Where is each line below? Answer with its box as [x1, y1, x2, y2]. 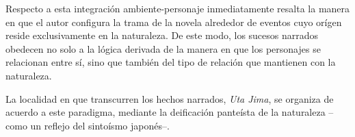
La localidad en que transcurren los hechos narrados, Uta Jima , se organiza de [5, 91, 334, 105]
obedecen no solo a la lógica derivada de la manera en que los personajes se [5, 41, 321, 55]
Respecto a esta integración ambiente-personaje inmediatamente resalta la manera [5, 1, 350, 15]
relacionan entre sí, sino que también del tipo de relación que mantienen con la [5, 55, 336, 69]
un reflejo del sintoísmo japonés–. [30, 118, 170, 132]
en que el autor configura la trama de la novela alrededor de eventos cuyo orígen [5, 14, 342, 29]
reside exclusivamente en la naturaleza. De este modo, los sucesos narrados [5, 28, 319, 42]
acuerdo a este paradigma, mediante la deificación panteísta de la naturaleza [5, 105, 326, 119]
